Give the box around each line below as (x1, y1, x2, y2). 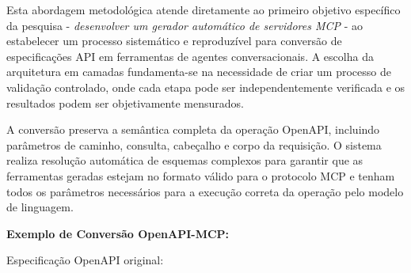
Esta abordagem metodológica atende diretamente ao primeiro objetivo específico (6, 2, 401, 17)
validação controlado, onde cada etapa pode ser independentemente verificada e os (6, 78, 405, 95)
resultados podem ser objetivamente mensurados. (6, 94, 244, 111)
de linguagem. (6, 199, 74, 215)
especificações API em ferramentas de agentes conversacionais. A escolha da (6, 47, 374, 64)
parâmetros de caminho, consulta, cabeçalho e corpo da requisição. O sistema (6, 136, 382, 153)
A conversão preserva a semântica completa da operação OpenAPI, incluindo (6, 121, 380, 138)
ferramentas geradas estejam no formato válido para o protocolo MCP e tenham (6, 167, 395, 184)
